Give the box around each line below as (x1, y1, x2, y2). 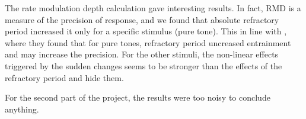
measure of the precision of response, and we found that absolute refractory (5, 13, 279, 25)
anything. (5, 102, 39, 115)
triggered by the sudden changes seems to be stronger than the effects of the (5, 59, 282, 72)
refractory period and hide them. (5, 71, 124, 83)
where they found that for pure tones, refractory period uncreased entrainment (5, 36, 291, 49)
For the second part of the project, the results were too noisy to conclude (5, 91, 270, 104)
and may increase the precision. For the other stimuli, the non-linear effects (5, 48, 279, 60)
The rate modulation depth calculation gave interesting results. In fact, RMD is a (5, 2, 301, 14)
